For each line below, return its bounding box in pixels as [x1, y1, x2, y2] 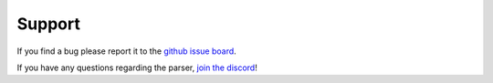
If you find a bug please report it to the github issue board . [16, 46, 236, 57]
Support [16, 14, 81, 34]
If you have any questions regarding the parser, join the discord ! [16, 62, 257, 73]
